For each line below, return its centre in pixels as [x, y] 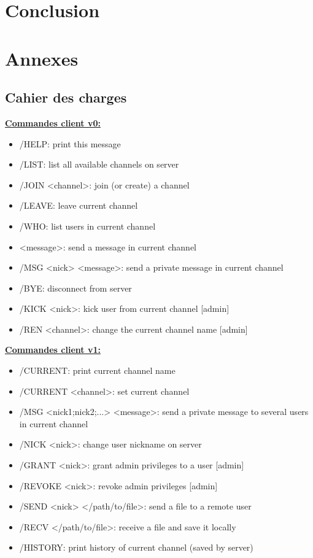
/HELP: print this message [70, 143]
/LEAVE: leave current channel [79, 205]
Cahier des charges [66, 97]
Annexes [42, 58]
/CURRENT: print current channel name [97, 370]
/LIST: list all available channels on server [99, 164]
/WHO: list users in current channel [87, 226]
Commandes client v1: [53, 350]
